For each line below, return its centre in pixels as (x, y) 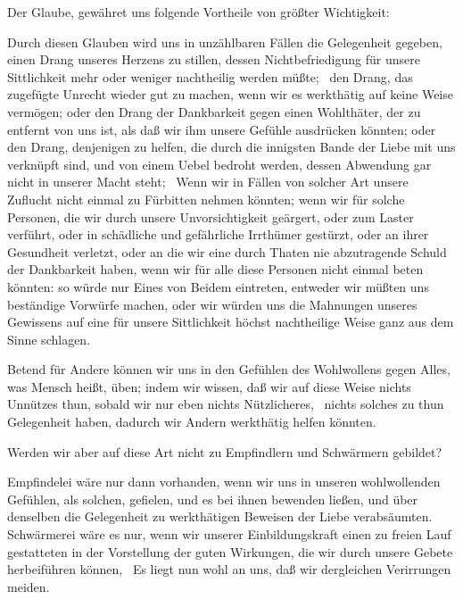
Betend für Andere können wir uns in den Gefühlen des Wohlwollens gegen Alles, (229, 369)
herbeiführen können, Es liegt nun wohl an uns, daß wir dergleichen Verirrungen (229, 569)
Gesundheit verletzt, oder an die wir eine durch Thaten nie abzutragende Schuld (227, 251)
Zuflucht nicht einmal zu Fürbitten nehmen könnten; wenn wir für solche (206, 199)
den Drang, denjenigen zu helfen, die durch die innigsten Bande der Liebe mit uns (231, 147)
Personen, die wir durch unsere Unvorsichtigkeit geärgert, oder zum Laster (211, 216)
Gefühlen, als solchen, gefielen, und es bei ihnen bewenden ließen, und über (213, 499)
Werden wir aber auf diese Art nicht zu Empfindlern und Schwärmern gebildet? (225, 451)
